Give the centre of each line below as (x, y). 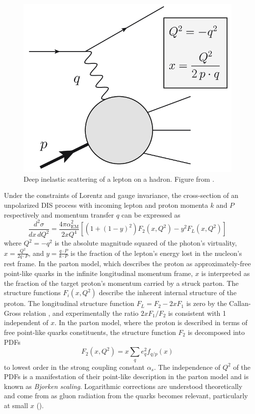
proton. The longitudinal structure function (69, 303)
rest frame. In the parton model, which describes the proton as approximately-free (127, 263)
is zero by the (206, 303)
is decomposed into (216, 332)
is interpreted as (226, 273)
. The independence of (187, 367)
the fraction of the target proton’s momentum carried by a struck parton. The (121, 283)
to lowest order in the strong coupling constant (74, 367)
